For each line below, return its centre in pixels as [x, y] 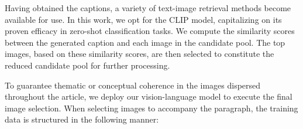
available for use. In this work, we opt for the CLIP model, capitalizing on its [143, 19]
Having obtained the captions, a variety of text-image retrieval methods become [148, 8]
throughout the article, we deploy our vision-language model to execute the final [149, 96]
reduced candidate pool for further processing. [87, 65]
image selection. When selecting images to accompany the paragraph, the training [151, 108]
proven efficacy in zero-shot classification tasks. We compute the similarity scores [150, 31]
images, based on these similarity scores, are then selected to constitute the [140, 54]
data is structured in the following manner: [82, 119]
